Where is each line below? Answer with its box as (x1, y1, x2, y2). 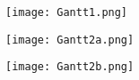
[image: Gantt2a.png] (5, 33, 135, 46)
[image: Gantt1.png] (5, 6, 128, 19)
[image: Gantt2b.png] (5, 60, 135, 74)
